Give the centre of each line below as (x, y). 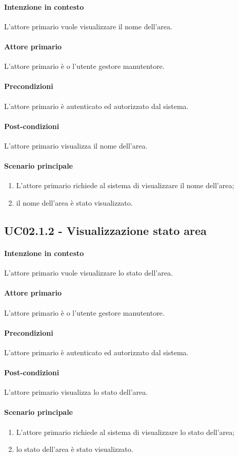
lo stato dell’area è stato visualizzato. (75, 449)
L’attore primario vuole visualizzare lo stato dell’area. (88, 273)
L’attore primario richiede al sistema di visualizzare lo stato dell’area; (125, 432)
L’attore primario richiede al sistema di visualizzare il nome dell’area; (125, 185)
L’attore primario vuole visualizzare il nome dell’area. (88, 26)
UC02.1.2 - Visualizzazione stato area (105, 230)
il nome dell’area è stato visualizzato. (74, 202)
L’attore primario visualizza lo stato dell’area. (76, 392)
